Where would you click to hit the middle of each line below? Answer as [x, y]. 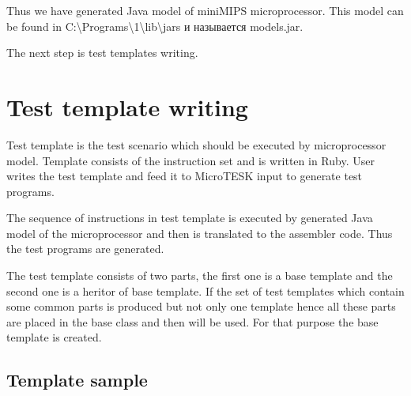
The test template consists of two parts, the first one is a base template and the [200, 275]
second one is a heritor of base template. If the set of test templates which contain [205, 290]
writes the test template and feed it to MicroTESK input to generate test [185, 176]
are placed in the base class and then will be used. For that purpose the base [192, 321]
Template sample [77, 380]
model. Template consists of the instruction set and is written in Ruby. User [190, 160]
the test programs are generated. [85, 249]
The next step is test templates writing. [102, 53]
